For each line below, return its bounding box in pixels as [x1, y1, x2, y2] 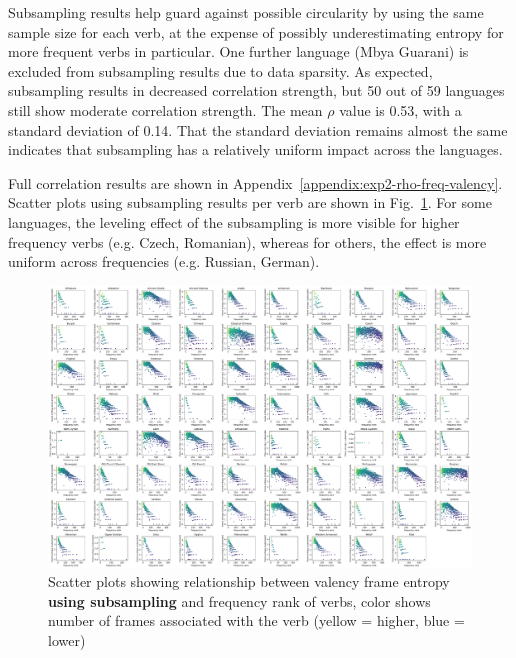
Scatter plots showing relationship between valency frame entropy [48, 571, 450, 592]
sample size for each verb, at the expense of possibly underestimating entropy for [8, 21, 504, 42]
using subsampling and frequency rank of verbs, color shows [48, 590, 431, 611]
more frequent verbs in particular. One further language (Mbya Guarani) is [8, 41, 469, 62]
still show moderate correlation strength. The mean [8, 99, 323, 120]
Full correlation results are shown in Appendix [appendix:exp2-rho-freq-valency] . [8, 172, 503, 193]
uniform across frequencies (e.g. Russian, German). [8, 251, 320, 272]
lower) [48, 630, 86, 651]
